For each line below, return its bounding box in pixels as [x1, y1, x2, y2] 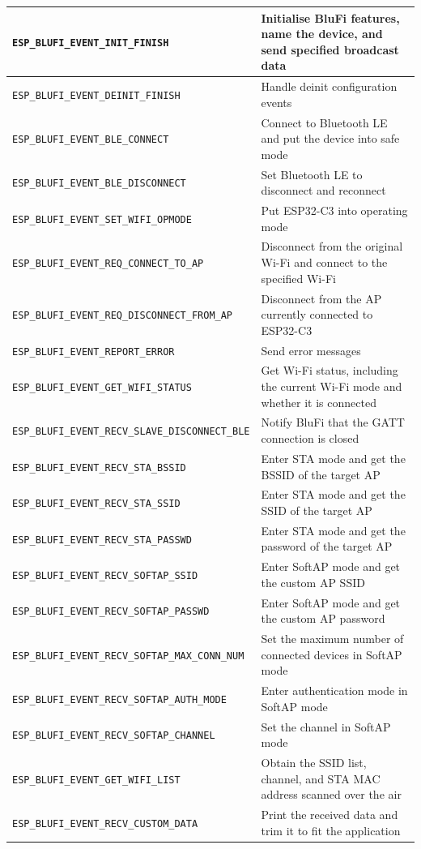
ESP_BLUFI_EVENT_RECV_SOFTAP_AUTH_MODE [12, 693, 227, 705]
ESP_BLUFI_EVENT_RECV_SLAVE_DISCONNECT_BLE [12, 426, 250, 438]
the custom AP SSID [261, 573, 365, 590]
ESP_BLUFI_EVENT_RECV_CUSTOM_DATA [12, 817, 198, 830]
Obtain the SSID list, [261, 754, 367, 770]
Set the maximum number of [261, 630, 404, 647]
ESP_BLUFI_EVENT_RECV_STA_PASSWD [12, 534, 192, 546]
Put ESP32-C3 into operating [261, 202, 408, 219]
